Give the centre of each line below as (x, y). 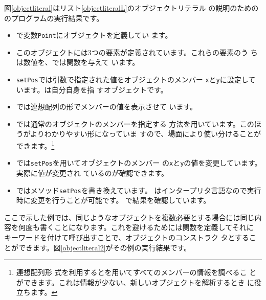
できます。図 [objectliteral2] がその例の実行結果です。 (105, 247)
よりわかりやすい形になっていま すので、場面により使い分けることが (146, 134)
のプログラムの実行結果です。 (54, 18)
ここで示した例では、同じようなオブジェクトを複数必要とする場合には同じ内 (133, 217)
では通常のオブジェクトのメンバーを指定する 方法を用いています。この (135, 123)
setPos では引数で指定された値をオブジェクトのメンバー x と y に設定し (132, 79)
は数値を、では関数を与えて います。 (78, 62)
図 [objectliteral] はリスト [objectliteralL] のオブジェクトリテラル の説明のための (131, 8)
